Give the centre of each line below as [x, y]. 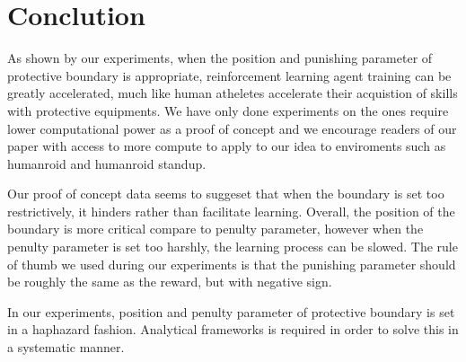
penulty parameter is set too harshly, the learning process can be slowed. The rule [233, 247]
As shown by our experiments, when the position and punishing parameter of [220, 58]
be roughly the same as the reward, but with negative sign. [170, 282]
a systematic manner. [66, 347]
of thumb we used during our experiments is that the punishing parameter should [232, 264]
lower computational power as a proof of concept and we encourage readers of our [232, 128]
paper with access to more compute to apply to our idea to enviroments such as [227, 146]
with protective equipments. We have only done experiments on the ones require [228, 110]
